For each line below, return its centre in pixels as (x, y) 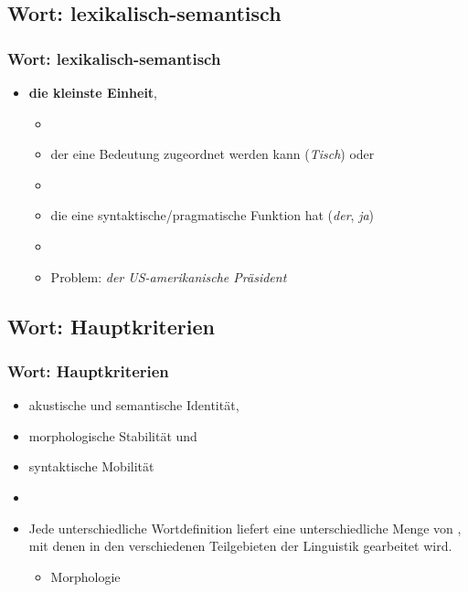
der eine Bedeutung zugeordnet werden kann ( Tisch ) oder (213, 154)
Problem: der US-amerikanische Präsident (169, 276)
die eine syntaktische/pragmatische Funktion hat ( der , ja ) (213, 215)
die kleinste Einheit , (93, 92)
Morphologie (85, 576)
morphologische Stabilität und (113, 435)
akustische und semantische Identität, (134, 405)
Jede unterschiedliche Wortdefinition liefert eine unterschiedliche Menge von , (245, 528)
